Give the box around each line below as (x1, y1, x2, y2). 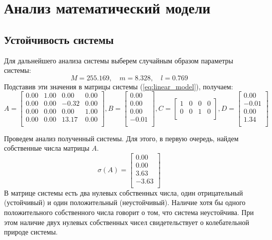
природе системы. (4, 227, 58, 237)
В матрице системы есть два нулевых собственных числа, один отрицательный (4, 187, 243, 198)
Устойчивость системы (4, 31, 114, 47)
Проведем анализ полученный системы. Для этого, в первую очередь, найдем (4, 133, 239, 143)
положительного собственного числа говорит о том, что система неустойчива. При (4, 207, 254, 218)
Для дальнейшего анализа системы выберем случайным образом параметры (4, 55, 233, 65)
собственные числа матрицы (4, 143, 90, 153)
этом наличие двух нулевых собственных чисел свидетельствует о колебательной (4, 217, 249, 227)
